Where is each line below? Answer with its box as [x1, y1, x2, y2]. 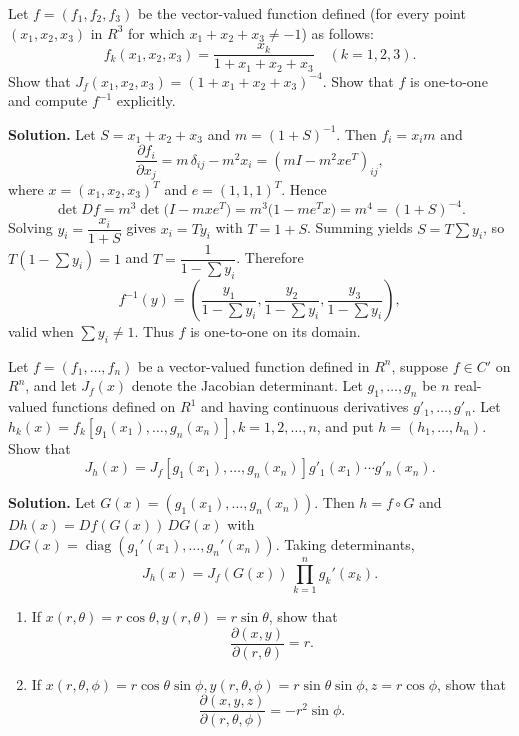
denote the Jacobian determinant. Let [131, 375, 363, 396]
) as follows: [301, 22, 374, 43]
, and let [25, 375, 77, 396]
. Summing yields [306, 217, 413, 238]
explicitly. [116, 90, 176, 111]
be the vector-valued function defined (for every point [137, 3, 466, 23]
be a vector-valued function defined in [138, 355, 370, 376]
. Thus [134, 321, 174, 342]
